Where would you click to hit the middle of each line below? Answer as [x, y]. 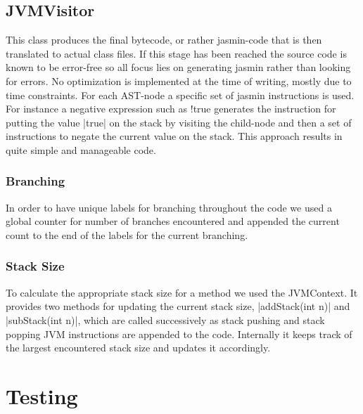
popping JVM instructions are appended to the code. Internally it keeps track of [179, 334]
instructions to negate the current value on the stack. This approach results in [174, 136]
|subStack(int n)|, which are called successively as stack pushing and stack [165, 319]
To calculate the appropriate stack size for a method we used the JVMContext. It [182, 292]
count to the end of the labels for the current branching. [127, 234]
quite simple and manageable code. [81, 149]
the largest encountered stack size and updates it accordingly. [138, 348]
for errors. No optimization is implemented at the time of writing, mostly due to [179, 80]
